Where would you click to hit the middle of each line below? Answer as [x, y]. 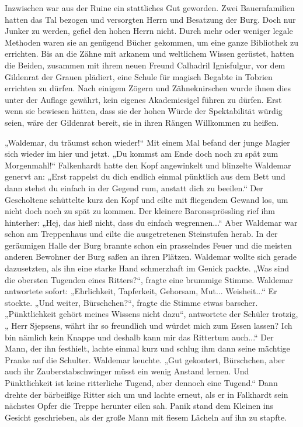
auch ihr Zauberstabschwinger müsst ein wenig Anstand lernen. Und [127, 371]
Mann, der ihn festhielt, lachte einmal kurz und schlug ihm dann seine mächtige [147, 348]
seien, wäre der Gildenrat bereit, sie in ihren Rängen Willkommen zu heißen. [142, 122]
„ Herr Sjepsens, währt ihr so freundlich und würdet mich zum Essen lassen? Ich [149, 326]
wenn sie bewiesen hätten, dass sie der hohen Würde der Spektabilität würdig [144, 111]
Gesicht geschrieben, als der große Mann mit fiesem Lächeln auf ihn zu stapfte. [146, 417]
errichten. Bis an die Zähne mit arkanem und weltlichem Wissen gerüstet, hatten [149, 54]
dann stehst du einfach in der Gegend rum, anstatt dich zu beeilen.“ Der [134, 187]
